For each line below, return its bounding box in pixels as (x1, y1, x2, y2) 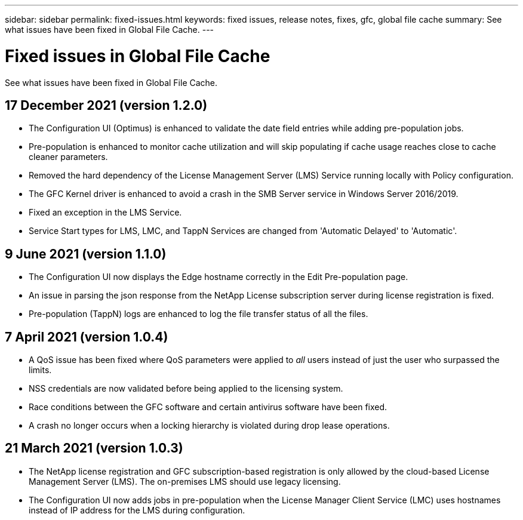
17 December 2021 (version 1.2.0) (5, 97, 208, 113)
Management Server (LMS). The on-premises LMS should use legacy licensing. (29, 476, 341, 487)
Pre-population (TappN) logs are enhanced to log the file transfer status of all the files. (29, 309, 368, 319)
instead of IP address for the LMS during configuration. (29, 504, 245, 515)
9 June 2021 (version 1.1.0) (5, 246, 167, 261)
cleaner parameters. (29, 152, 108, 162)
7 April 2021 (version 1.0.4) (5, 329, 168, 344)
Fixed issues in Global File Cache (5, 45, 270, 66)
